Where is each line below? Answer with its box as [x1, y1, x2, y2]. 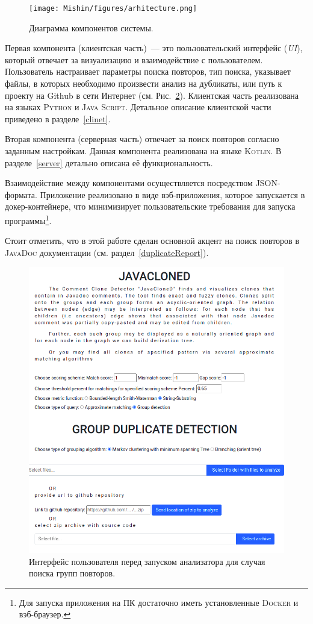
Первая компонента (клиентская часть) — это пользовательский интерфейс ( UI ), [5, 42, 303, 54]
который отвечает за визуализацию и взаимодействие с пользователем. [5, 53, 263, 66]
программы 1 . [5, 212, 52, 226]
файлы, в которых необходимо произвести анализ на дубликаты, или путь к [5, 77, 282, 90]
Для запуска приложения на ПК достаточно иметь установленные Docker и [19, 596, 299, 608]
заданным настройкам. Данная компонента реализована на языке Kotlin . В [5, 145, 282, 157]
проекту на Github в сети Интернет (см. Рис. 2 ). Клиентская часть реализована [5, 89, 299, 101]
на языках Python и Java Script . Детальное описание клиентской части [5, 101, 271, 113]
